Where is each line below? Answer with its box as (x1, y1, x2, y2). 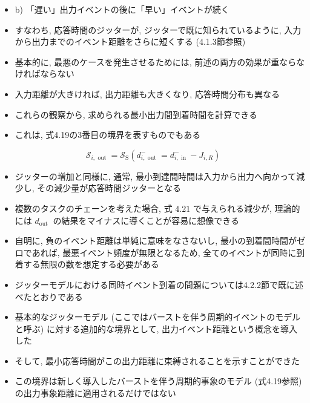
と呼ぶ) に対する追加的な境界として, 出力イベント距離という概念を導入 (15, 322, 298, 335)
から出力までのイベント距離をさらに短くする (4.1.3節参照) (15, 35, 246, 48)
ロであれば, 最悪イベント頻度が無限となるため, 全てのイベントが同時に (15, 246, 297, 258)
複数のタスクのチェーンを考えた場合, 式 (15, 201, 173, 214)
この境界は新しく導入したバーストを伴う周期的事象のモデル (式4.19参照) (15, 375, 302, 387)
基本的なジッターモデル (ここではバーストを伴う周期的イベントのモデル (15, 310, 301, 323)
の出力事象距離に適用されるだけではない (15, 387, 176, 399)
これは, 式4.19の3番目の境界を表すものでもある (15, 128, 201, 141)
